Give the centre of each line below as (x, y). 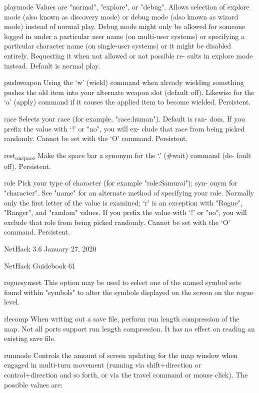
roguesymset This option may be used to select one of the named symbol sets (122, 282)
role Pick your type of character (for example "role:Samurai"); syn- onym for (121, 183)
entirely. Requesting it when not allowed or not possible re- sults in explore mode (128, 55)
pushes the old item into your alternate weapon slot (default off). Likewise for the (129, 92)
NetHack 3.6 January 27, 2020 (50, 248)
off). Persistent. (27, 166)
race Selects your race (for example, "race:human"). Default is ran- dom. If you (124, 118)
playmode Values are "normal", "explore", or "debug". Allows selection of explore (127, 6)
